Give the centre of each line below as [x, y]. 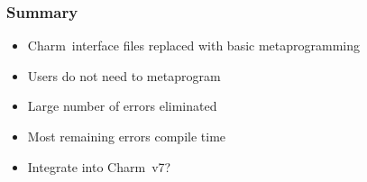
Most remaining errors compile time [127, 136]
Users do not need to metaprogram [124, 75]
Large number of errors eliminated [122, 106]
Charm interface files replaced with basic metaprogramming [194, 45]
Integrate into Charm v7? [99, 166]
